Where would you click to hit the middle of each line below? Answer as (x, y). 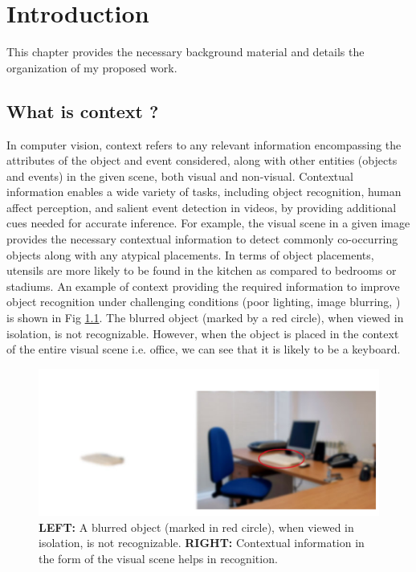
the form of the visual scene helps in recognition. (158, 559)
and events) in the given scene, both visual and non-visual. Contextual (180, 176)
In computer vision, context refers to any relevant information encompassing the (204, 144)
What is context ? (83, 110)
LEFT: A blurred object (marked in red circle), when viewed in (196, 527)
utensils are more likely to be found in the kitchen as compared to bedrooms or (202, 270)
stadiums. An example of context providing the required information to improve (203, 286)
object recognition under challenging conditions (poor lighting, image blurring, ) (204, 302)
